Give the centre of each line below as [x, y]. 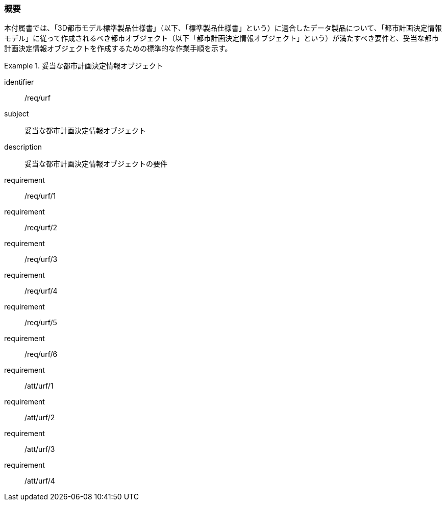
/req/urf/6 [41, 354]
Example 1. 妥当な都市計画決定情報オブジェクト [84, 66]
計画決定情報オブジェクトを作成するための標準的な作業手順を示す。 [118, 49]
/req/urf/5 [41, 323]
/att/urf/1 [39, 386]
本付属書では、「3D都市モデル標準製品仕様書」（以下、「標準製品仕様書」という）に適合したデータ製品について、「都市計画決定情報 [223, 28]
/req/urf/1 [40, 196]
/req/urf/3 [41, 259]
